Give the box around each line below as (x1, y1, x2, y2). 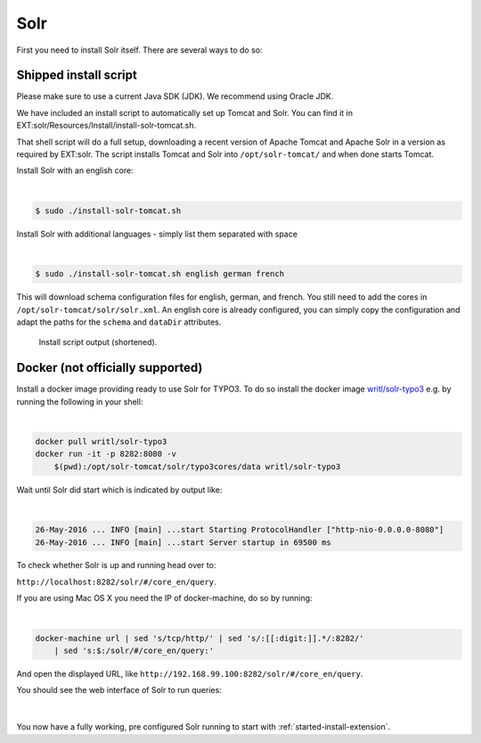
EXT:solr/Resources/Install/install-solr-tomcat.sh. (16, 120, 196, 131)
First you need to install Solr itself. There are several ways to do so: (16, 45, 263, 55)
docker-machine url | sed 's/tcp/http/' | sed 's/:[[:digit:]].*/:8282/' (35, 633, 364, 643)
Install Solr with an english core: (16, 165, 134, 176)
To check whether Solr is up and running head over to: (16, 560, 216, 571)
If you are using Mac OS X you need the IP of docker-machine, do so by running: (16, 593, 313, 604)
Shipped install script (16, 68, 137, 83)
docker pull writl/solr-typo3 (35, 436, 167, 446)
